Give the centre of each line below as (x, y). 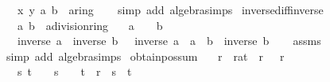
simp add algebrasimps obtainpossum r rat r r (145, 56)
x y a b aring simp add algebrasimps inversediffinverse (170, 9)
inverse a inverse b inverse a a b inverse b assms (169, 41)
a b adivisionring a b (90, 25)
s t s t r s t (74, 71)
